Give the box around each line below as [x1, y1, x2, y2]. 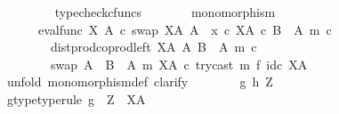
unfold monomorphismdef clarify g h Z [6, 72, 273, 91]
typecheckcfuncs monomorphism [54, 3, 276, 20]
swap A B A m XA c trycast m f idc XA [50, 54, 308, 73]
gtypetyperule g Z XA [6, 89, 146, 108]
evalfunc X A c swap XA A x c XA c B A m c [37, 20, 332, 38]
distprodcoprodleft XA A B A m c [50, 37, 257, 56]
